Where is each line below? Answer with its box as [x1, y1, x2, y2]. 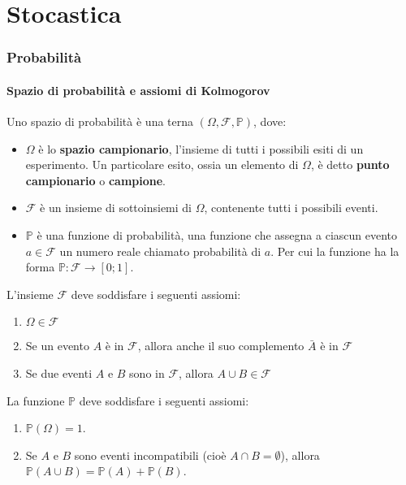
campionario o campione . [25, 171, 166, 188]
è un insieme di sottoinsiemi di [40, 199, 192, 216]
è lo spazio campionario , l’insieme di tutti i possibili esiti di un [38, 140, 364, 157]
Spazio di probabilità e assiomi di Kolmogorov [6, 81, 270, 98]
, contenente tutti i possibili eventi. [204, 199, 378, 216]
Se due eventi [25, 364, 93, 381]
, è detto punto [310, 156, 390, 173]
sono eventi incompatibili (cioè [74, 446, 227, 463]
